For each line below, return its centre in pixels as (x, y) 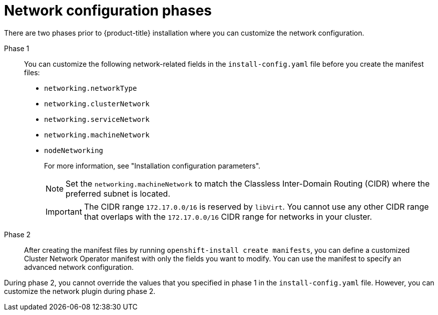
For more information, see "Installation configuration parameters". (152, 166)
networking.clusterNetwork (97, 104)
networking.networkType (91, 88)
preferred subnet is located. (118, 193)
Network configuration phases (108, 11)
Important (64, 211)
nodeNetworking (74, 150)
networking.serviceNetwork (97, 119)
